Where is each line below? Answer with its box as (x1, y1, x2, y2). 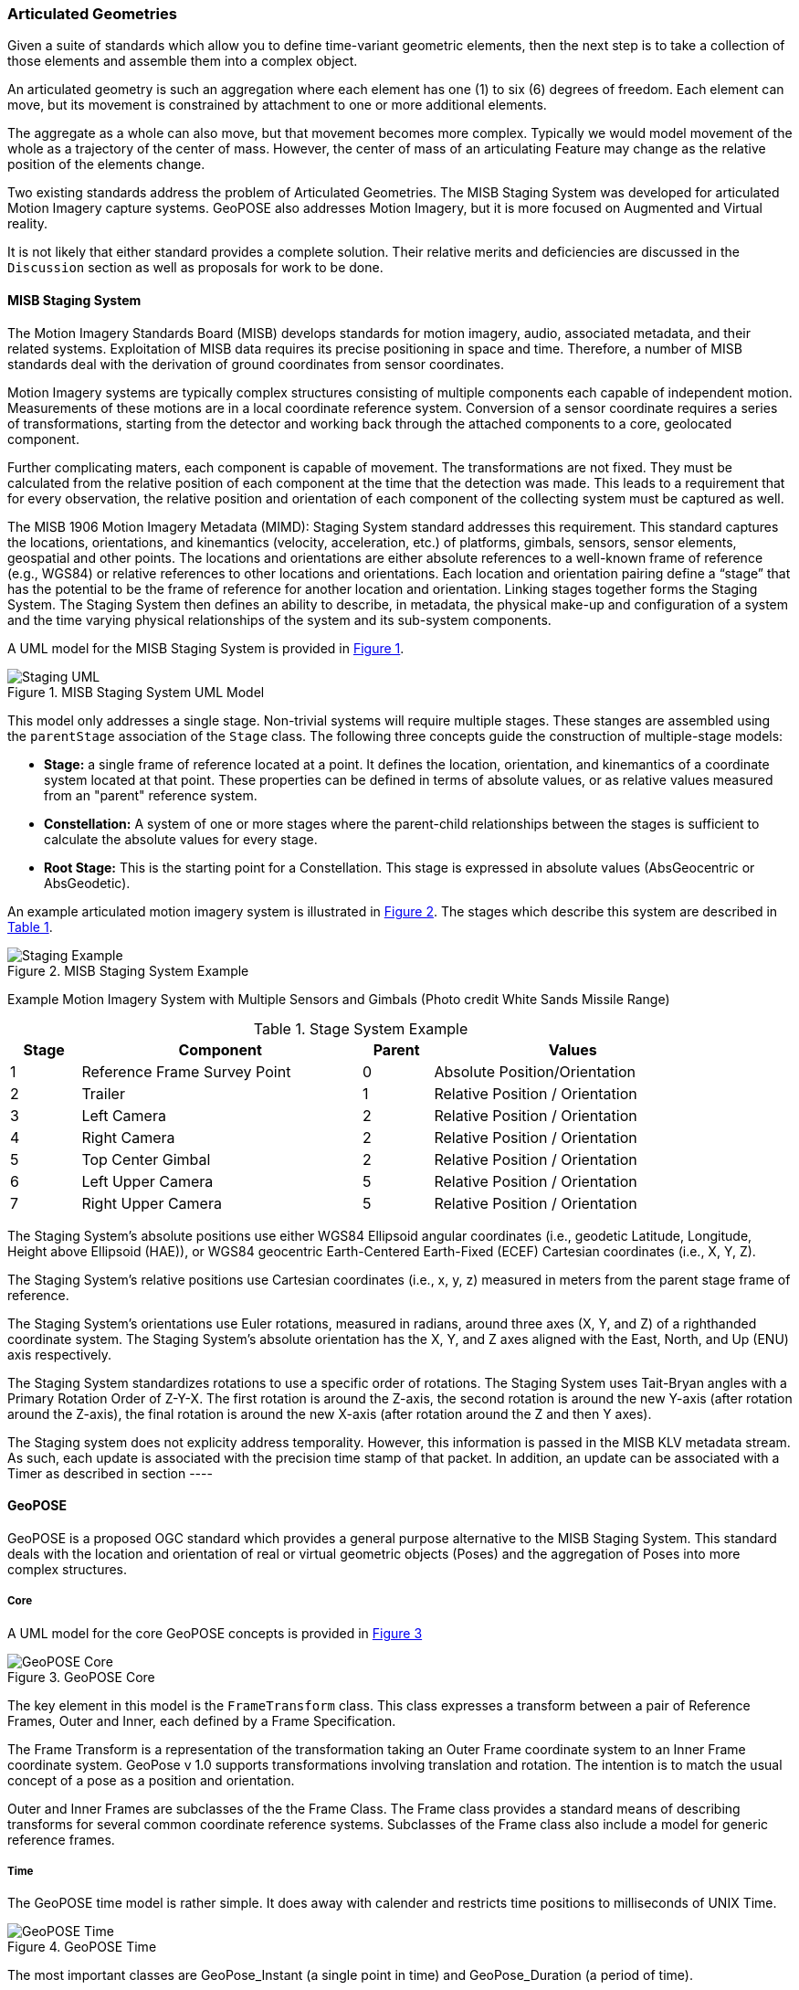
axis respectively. (7, 1346, 112, 1362)
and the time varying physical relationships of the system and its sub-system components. (7, 611, 552, 628)
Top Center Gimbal (81, 1149, 211, 1169)
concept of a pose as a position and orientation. (7, 1772, 295, 1788)
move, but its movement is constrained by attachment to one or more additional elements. (7, 97, 547, 113)
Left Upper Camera (81, 1171, 214, 1191)
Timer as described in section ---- (7, 1465, 213, 1481)
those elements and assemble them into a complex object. (7, 53, 358, 69)
